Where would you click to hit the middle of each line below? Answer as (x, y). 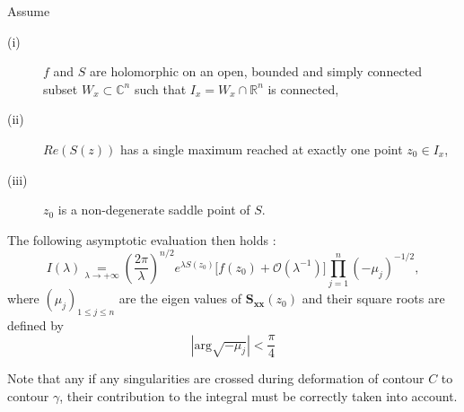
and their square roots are (373, 298)
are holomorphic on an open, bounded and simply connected (256, 71)
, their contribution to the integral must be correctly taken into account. (258, 395)
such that (160, 88)
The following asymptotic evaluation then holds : (142, 239)
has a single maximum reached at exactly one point (261, 149)
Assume (29, 11)
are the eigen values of (180, 298)
